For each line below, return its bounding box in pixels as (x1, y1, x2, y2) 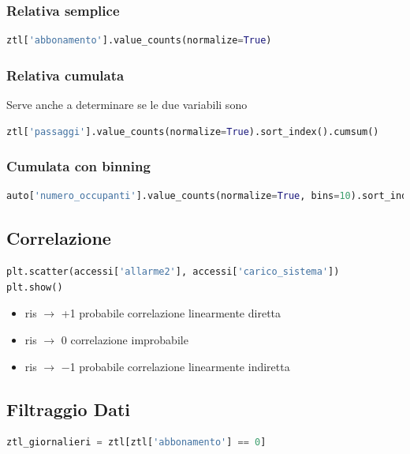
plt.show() (6, 281, 63, 293)
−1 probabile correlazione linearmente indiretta (61, 358, 290, 374)
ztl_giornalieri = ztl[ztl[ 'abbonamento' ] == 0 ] (6, 437, 266, 448)
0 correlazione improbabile (61, 332, 188, 348)
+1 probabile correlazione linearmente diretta (61, 305, 281, 321)
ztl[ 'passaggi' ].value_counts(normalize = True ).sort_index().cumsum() (6, 126, 379, 137)
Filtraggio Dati (6, 396, 130, 421)
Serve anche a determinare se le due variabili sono (6, 96, 248, 113)
